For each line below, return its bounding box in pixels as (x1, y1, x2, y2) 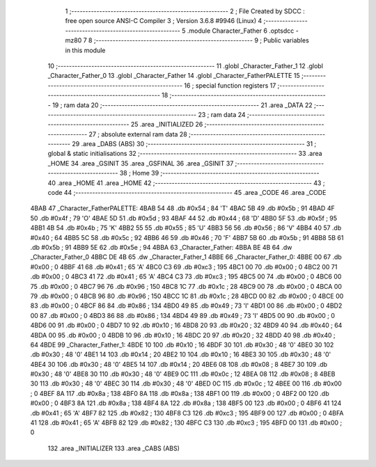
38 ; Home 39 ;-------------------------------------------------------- (119, 169, 320, 177)
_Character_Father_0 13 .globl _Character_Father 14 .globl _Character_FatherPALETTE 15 (47, 72, 300, 80)
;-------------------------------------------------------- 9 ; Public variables (93, 36, 309, 45)
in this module (65, 46, 106, 54)
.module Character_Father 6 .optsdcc (187, 26, 295, 35)
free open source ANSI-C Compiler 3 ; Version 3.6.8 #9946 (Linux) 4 (65, 17, 263, 25)
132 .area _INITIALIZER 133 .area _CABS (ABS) (47, 444, 180, 452)
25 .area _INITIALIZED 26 (130, 120, 203, 129)
